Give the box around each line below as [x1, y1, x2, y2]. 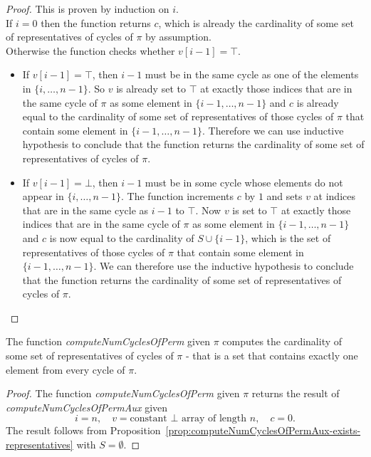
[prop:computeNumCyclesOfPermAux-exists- [165, 423, 361, 438]
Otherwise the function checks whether [6, 43, 175, 58]
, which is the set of [245, 230, 331, 245]
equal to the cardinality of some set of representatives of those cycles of [22, 109, 334, 124]
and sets [266, 189, 303, 204]
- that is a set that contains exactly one [185, 348, 358, 363]
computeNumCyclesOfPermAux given [6, 399, 168, 414]
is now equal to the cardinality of [49, 230, 194, 245]
